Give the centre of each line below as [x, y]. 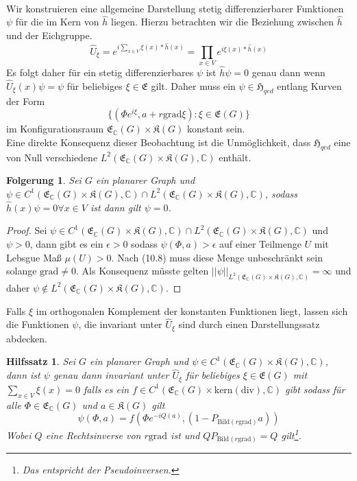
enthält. [235, 157]
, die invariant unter [120, 324]
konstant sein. [216, 129]
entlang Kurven [309, 85]
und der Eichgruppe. [49, 35]
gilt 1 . [291, 434]
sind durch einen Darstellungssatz [249, 324]
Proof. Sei [27, 230]
